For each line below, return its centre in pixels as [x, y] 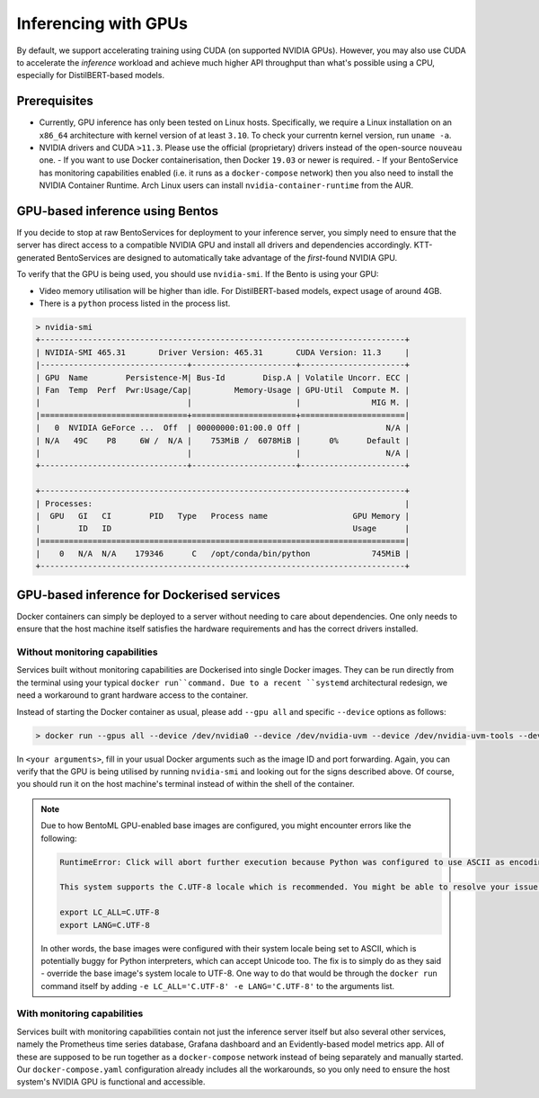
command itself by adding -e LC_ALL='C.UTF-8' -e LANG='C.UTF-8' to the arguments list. [218, 986]
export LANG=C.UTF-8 [105, 925]
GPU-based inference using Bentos [118, 211]
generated [36, 257]
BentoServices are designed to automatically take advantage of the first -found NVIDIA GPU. [227, 257]
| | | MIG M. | [223, 403]
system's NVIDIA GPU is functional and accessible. [111, 1082]
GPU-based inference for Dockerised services [149, 595]
